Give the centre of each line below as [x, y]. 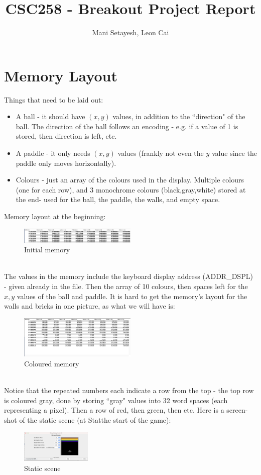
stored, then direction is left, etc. [66, 136]
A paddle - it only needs [53, 153]
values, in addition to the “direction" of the [179, 116]
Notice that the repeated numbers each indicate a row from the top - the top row [129, 390]
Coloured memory [52, 363]
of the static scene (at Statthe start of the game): [95, 419]
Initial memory [47, 250]
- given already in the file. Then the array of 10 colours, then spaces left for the [126, 286]
